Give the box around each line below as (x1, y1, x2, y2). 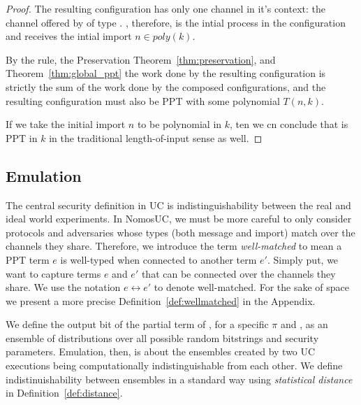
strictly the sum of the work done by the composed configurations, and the (6, 79, 326, 94)
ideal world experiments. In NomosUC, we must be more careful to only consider (6, 211, 352, 226)
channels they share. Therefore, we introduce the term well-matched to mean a (6, 239, 342, 253)
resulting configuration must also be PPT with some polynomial (6, 93, 280, 108)
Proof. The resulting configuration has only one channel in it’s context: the (6, 1, 325, 15)
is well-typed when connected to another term (60, 252, 257, 267)
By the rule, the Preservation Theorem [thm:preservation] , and (6, 52, 276, 66)
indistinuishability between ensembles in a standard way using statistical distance (6, 371, 353, 386)
